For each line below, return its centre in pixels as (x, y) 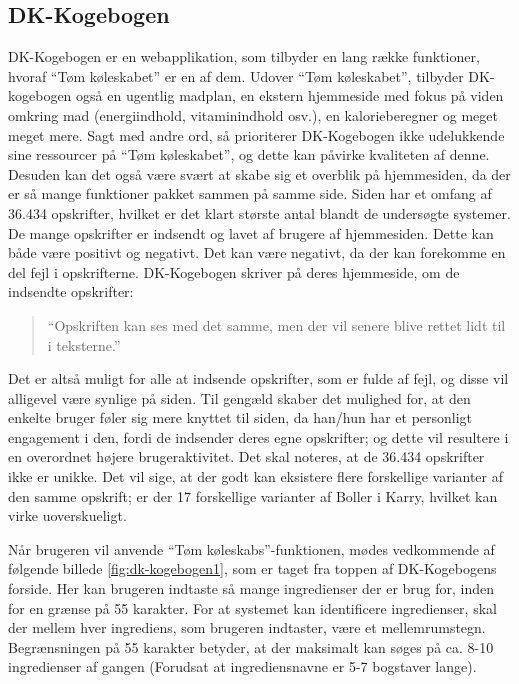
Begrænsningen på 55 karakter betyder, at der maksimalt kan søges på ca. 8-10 (251, 646)
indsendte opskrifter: (71, 291)
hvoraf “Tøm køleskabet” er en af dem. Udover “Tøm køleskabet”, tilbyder (236, 75)
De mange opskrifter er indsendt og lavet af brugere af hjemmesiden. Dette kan (251, 232)
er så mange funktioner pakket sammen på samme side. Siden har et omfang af (250, 193)
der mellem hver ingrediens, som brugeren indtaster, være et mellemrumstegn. (247, 627)
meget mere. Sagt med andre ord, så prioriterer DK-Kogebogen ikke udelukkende (256, 134)
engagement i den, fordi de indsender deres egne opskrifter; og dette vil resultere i (258, 436)
